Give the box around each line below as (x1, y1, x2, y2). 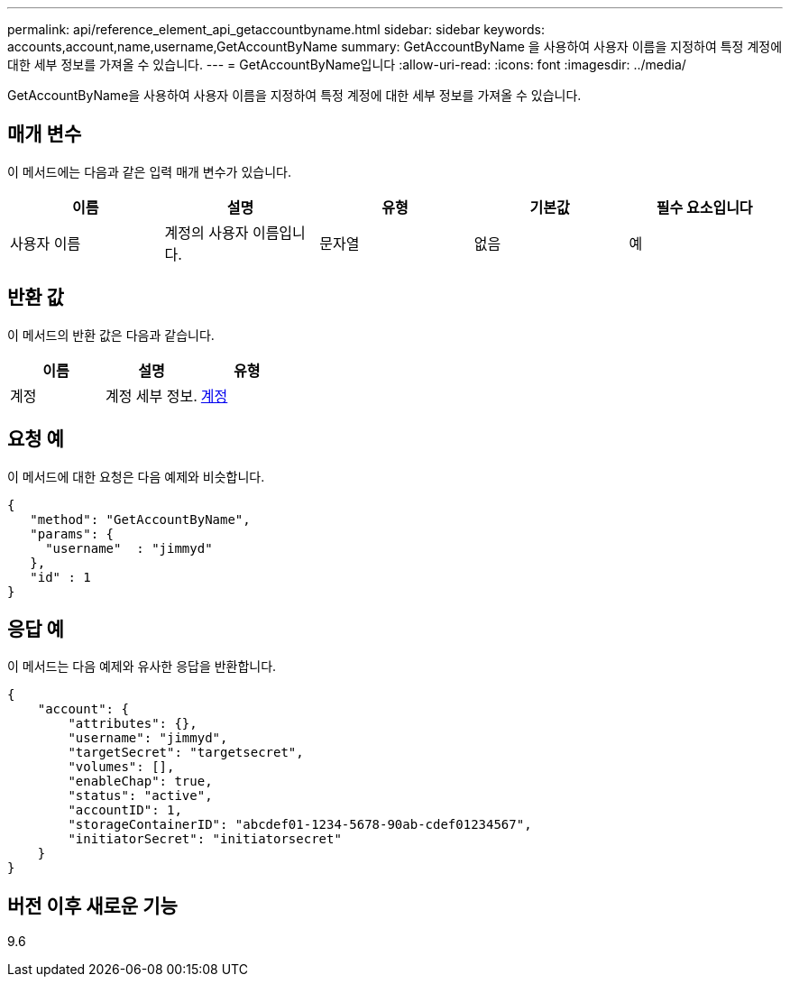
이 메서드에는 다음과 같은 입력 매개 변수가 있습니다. (7, 163, 291, 179)
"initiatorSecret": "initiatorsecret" (68, 832, 342, 847)
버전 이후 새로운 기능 (7, 894, 178, 917)
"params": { (30, 526, 115, 541)
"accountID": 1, (68, 803, 182, 818)
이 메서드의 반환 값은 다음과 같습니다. (7, 326, 215, 343)
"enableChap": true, (68, 774, 213, 789)
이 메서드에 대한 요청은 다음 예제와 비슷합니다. (7, 468, 265, 484)
